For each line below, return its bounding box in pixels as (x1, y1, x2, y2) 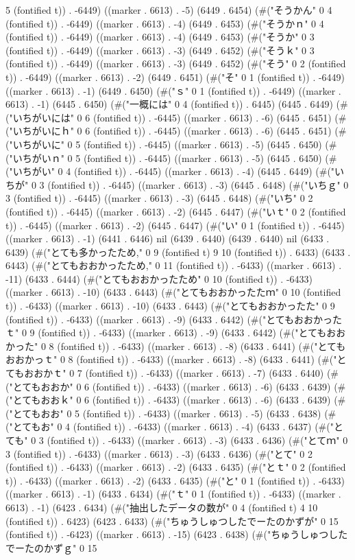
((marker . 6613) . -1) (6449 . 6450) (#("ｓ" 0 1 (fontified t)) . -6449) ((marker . (5, 83, 341, 97)
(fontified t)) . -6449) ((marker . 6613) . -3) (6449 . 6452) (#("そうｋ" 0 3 (5, 43, 315, 57)
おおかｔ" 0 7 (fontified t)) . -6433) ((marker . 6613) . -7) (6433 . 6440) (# (24, 366, 339, 380)
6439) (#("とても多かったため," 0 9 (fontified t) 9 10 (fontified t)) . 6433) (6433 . (5, 244, 351, 259)
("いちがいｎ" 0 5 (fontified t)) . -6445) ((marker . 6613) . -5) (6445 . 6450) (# (5, 150, 337, 165)
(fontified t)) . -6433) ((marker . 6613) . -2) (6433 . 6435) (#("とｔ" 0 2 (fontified (5, 460, 346, 474)
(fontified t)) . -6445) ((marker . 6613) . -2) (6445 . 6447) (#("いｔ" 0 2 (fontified (5, 204, 346, 218)
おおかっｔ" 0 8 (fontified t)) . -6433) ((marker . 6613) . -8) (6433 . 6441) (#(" (5, 352, 337, 366)
